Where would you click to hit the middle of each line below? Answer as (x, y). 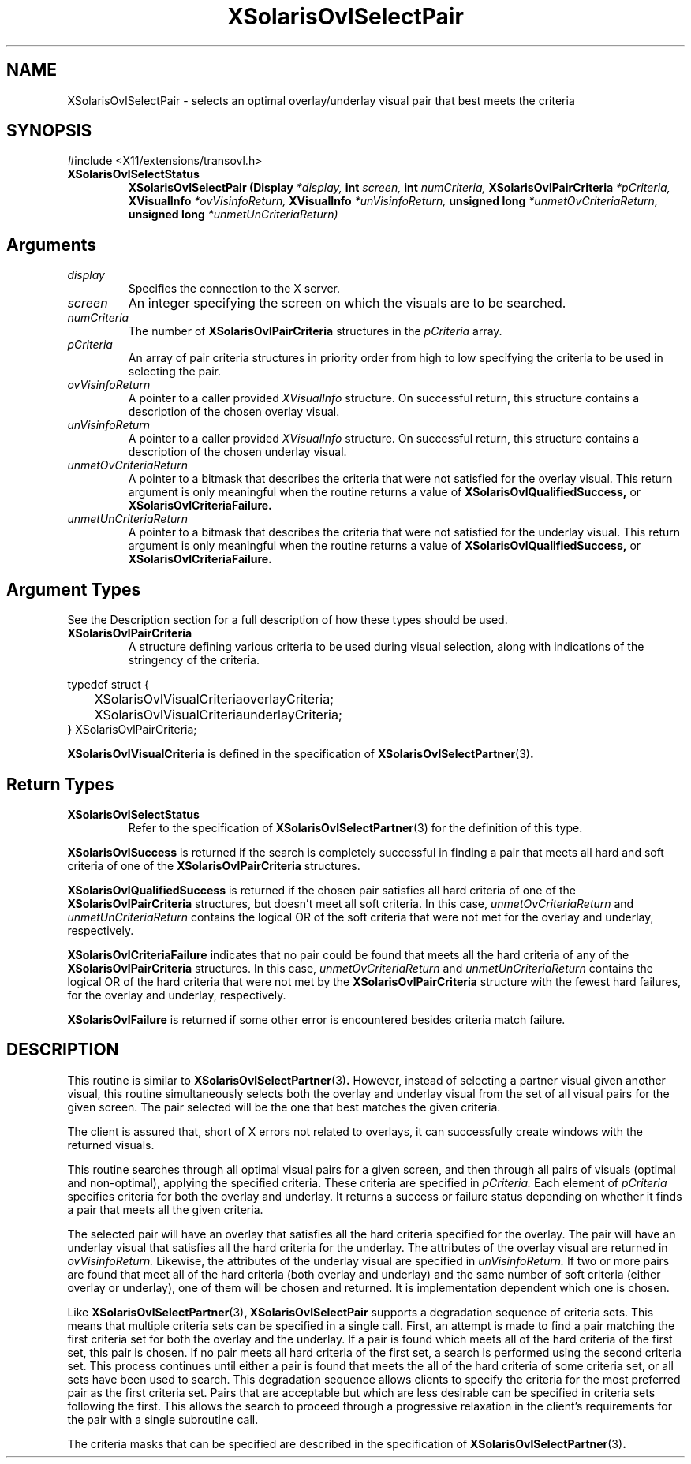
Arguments (52, 245)
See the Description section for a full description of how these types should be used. (288, 620)
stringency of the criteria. (194, 660)
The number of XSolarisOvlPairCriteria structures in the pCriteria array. (315, 331)
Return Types (60, 784)
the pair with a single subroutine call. (163, 1419)
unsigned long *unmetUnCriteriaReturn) (233, 215)
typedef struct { (108, 685)
